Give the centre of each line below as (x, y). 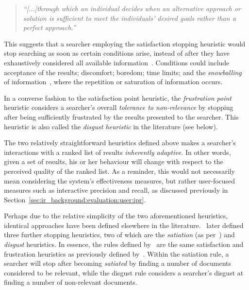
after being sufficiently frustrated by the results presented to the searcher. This (121, 116)
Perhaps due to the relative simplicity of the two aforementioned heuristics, (116, 216)
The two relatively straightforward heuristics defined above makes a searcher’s (120, 143)
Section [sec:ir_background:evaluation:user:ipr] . (75, 199)
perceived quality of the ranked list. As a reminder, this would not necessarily (119, 171)
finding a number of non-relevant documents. (71, 282)
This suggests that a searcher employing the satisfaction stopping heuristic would (125, 43)
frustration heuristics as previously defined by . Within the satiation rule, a (116, 253)
